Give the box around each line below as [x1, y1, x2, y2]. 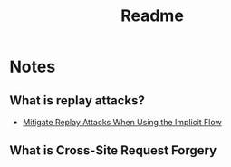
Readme [120, 5, 184, 26]
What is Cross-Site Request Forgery [9, 142, 217, 159]
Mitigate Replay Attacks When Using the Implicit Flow [22, 117, 222, 127]
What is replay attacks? [9, 93, 145, 108]
